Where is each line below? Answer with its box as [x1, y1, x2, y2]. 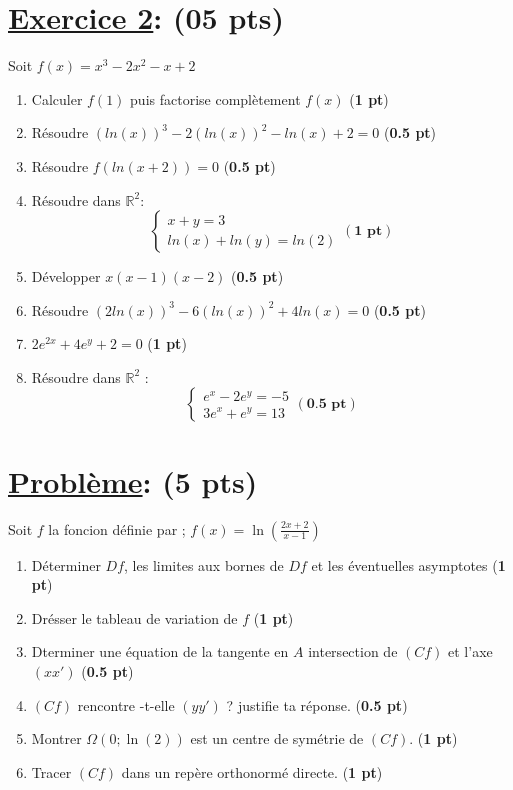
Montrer [31, 728, 82, 749]
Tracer [31, 761, 72, 782]
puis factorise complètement [130, 88, 301, 109]
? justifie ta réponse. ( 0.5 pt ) [226, 694, 408, 715]
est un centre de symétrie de [190, 728, 364, 749]
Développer [31, 266, 101, 287]
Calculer [31, 88, 83, 109]
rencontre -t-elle [77, 694, 175, 715]
